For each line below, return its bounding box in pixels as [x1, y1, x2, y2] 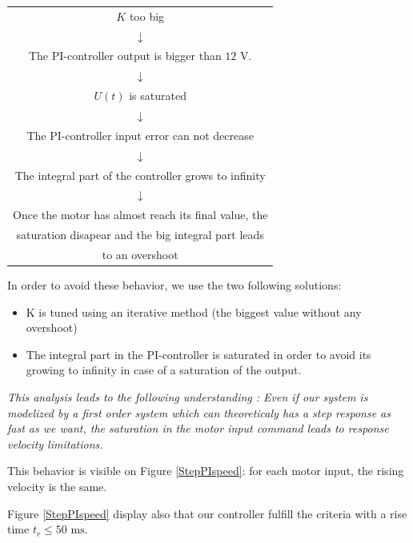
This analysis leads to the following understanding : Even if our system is [7, 388, 368, 405]
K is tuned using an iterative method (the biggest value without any [26, 303, 362, 320]
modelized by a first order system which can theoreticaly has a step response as [7, 404, 391, 421]
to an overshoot [102, 246, 178, 262]
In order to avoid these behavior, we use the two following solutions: [7, 276, 342, 293]
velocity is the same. [7, 477, 107, 494]
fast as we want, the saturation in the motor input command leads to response [7, 420, 389, 437]
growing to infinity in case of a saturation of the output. [26, 361, 302, 378]
